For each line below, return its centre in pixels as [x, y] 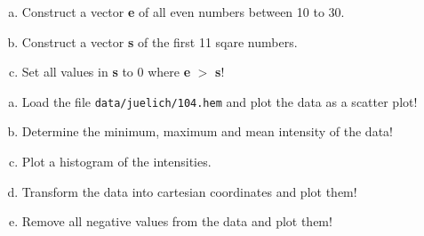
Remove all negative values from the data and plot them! [177, 221]
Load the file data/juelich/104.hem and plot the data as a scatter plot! [220, 101]
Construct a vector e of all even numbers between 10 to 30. [183, 12]
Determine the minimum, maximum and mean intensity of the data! [207, 131]
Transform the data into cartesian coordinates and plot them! [189, 191]
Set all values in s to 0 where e [106, 72]
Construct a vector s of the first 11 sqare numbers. [160, 41]
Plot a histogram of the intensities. [116, 162]
